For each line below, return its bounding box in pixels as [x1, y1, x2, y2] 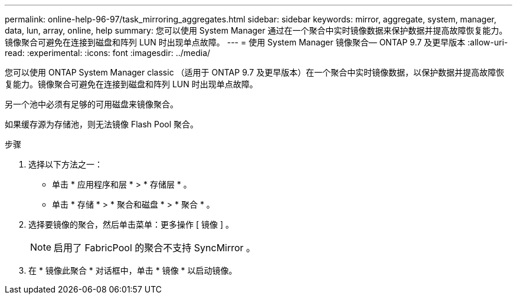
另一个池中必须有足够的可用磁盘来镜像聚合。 [5, 99, 178, 109]
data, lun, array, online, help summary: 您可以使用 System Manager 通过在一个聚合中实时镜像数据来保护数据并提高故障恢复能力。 [5, 25, 508, 35]
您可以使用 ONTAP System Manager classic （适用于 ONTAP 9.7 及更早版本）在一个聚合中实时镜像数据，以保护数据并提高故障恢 [5, 67, 505, 77]
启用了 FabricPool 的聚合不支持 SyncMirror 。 [54, 242, 256, 254]
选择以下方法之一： [28, 159, 103, 169]
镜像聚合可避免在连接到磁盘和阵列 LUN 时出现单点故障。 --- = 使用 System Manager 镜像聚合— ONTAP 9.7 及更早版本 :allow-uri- [5, 37, 508, 47]
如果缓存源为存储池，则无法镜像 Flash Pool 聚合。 [5, 119, 199, 129]
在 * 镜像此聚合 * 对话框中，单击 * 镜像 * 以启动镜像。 [28, 265, 237, 275]
